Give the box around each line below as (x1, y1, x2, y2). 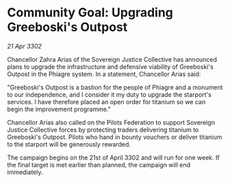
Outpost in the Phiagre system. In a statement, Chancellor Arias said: (7, 70, 201, 78)
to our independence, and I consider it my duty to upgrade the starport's (7, 90, 212, 99)
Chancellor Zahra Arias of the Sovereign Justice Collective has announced (7, 55, 218, 63)
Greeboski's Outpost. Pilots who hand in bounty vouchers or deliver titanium (7, 132, 222, 141)
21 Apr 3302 (7, 42, 42, 50)
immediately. (7, 168, 43, 176)
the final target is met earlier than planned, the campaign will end (7, 160, 190, 169)
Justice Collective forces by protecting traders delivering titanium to (7, 125, 199, 134)
